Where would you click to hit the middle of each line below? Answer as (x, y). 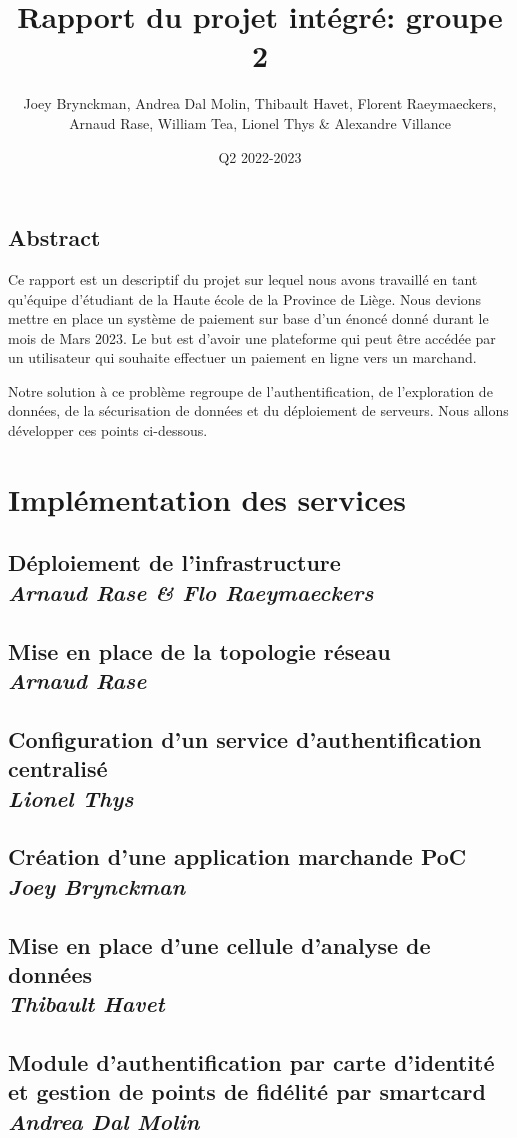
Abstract (54, 237)
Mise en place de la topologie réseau (199, 650)
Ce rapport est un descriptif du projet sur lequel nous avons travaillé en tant (243, 278)
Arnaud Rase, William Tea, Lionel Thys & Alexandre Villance (260, 122)
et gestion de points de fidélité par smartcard (247, 1091)
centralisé (58, 768)
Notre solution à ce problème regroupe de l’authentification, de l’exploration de (250, 390)
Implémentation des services (207, 498)
